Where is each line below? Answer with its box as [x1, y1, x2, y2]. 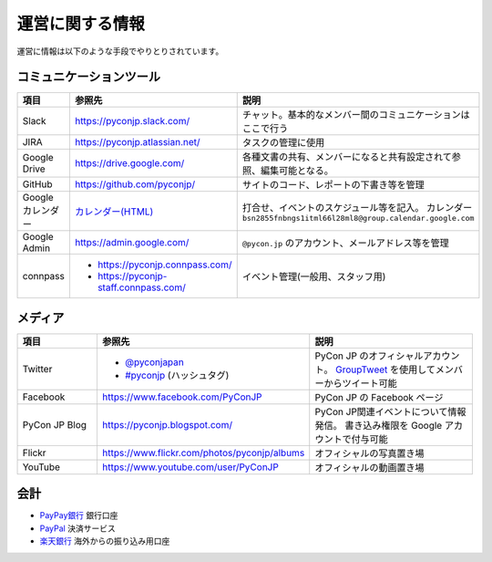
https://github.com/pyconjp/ [74, 178, 196, 191]
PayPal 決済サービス [39, 523, 116, 534]
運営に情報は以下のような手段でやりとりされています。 [16, 46, 224, 57]
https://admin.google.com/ [74, 236, 190, 249]
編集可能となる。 [260, 164, 334, 177]
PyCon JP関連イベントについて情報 [314, 405, 466, 418]
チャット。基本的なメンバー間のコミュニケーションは [241, 109, 470, 121]
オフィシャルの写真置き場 [314, 447, 425, 460]
